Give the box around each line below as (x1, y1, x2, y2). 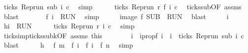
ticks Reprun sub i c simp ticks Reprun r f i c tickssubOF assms (3, 1, 242, 11)
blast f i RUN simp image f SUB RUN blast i (3, 11, 229, 21)
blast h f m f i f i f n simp (3, 40, 133, 50)
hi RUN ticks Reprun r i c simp (3, 21, 135, 31)
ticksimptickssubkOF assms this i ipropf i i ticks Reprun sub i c (3, 30, 244, 40)
